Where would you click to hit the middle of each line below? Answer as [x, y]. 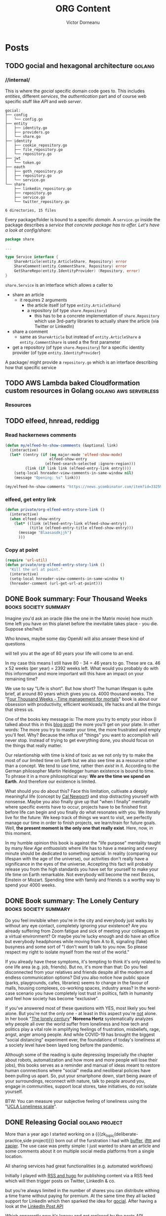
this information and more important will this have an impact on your [75, 674]
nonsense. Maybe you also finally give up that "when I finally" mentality [78, 802]
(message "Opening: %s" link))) [47, 478]
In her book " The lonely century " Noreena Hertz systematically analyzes [79, 1019]
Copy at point [22, 550]
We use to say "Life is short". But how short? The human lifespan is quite [79, 689]
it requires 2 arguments [43, 300]
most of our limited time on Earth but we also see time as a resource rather [81, 761]
